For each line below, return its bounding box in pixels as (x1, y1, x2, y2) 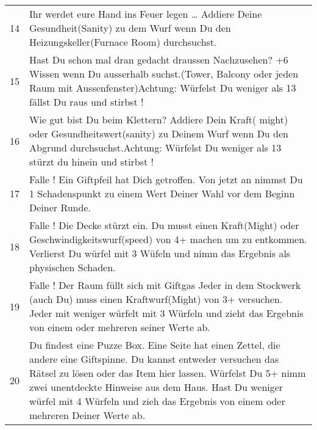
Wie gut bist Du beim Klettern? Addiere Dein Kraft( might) (29, 112, 288, 126)
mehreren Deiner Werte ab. (29, 408, 146, 422)
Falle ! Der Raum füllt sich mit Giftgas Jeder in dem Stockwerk (29, 278, 301, 292)
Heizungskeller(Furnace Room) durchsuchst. (29, 35, 217, 49)
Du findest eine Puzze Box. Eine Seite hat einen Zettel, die (29, 338, 280, 352)
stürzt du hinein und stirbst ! (29, 155, 154, 169)
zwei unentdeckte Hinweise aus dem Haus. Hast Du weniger (29, 380, 283, 394)
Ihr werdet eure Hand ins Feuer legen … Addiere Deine (29, 7, 262, 21)
